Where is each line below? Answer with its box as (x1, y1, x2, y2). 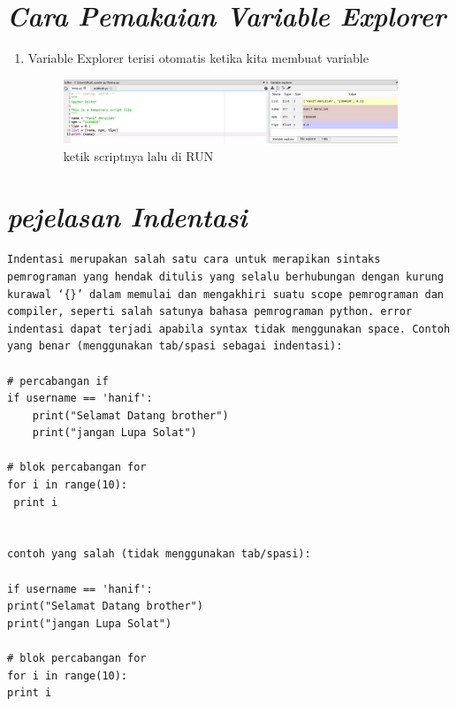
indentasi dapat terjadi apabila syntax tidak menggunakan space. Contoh (7, 322, 451, 335)
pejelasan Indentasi (7, 198, 248, 235)
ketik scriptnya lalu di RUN (63, 146, 214, 165)
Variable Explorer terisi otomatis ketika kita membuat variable (27, 49, 369, 67)
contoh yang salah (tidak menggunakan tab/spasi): (7, 548, 311, 561)
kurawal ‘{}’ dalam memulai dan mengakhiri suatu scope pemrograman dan (7, 288, 444, 301)
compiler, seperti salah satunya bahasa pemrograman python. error (7, 305, 413, 318)
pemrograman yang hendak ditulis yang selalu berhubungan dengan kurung (7, 270, 444, 283)
